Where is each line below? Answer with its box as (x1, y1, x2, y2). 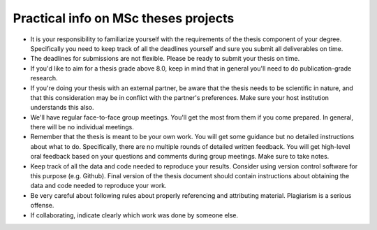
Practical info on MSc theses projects (13, 10, 235, 26)
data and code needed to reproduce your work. (30, 182, 167, 190)
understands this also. (30, 103, 94, 112)
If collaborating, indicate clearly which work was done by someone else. (30, 210, 239, 220)
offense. (30, 201, 54, 210)
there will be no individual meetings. (30, 123, 134, 131)
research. (30, 74, 59, 82)
